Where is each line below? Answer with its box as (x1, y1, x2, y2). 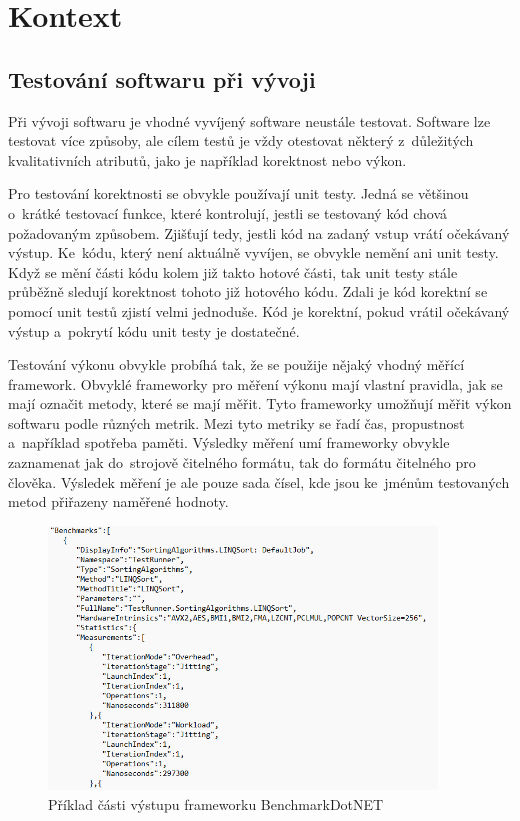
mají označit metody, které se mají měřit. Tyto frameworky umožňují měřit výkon (8, 393, 512, 414)
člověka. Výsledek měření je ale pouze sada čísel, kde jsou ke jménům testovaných (8, 471, 510, 492)
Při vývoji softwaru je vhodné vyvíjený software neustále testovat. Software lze (8, 110, 491, 131)
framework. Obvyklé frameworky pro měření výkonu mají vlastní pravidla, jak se (8, 373, 503, 394)
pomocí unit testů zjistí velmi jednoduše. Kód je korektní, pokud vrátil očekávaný (8, 300, 510, 321)
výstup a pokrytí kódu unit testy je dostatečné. (8, 320, 300, 341)
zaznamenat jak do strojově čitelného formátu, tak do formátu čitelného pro (8, 452, 476, 473)
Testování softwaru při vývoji (8, 63, 316, 94)
